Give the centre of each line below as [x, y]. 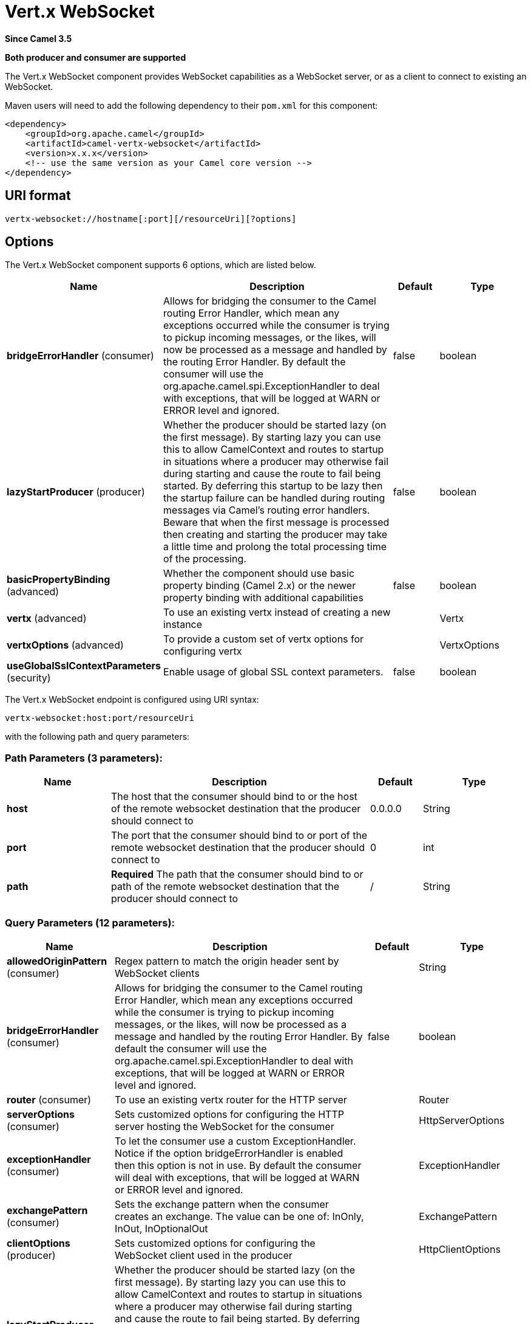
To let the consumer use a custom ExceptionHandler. [235, 1141]
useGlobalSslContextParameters [84, 666]
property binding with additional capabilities [263, 598]
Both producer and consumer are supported [96, 57]
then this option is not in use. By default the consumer [238, 1165]
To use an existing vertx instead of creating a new [277, 612]
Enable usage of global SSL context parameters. [273, 672]
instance [183, 625]
